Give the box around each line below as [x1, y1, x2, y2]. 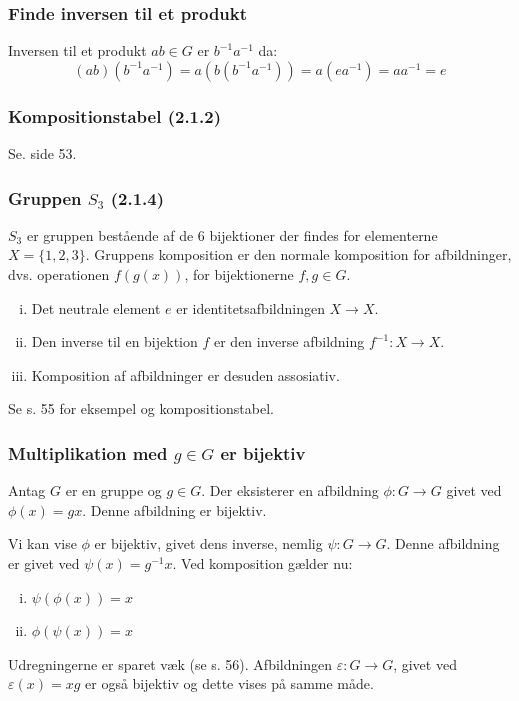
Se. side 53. [8, 143, 77, 164]
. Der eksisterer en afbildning [201, 480, 379, 501]
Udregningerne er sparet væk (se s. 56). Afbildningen [8, 653, 332, 674]
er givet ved [8, 553, 80, 573]
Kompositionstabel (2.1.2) [8, 103, 221, 128]
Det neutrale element [31, 297, 161, 318]
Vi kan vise [8, 533, 77, 554]
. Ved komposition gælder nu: [172, 553, 353, 573]
